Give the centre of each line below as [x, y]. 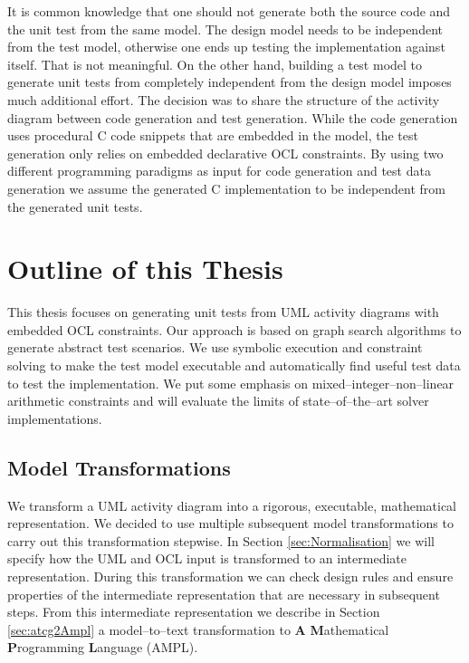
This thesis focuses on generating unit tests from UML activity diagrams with [223, 312]
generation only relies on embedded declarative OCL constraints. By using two [225, 153]
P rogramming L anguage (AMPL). [103, 647]
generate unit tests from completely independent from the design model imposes [230, 82]
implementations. [55, 418]
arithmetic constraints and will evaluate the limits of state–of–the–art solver [218, 401]
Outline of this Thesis [145, 269]
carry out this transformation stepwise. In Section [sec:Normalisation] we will [221, 540]
